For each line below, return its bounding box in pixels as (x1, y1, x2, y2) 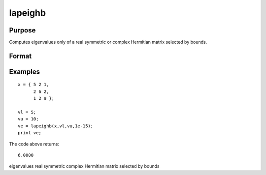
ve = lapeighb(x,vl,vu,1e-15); (18, 123, 94, 129)
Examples (9, 67, 40, 76)
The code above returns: (9, 141, 59, 147)
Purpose (9, 26, 36, 34)
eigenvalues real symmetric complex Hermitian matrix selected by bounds (9, 163, 160, 169)
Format (9, 52, 32, 60)
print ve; (18, 130, 41, 136)
